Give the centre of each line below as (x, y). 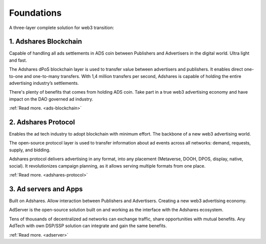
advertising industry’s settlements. (44, 83)
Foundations (35, 13)
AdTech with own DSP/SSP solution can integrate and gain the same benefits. (88, 226)
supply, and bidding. (30, 150)
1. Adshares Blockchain (46, 42)
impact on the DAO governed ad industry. (51, 99)
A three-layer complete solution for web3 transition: (62, 28)
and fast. (18, 60)
